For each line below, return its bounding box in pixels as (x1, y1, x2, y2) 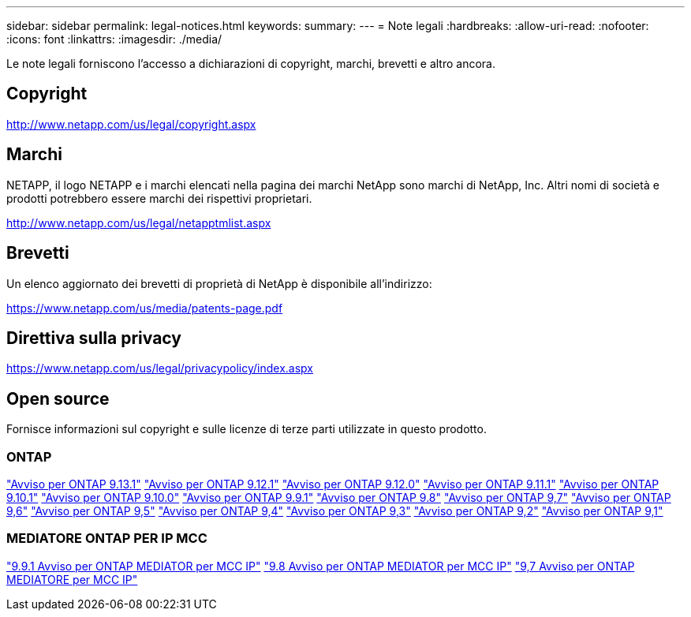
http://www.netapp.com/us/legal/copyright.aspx (6, 117, 256, 131)
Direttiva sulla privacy (6, 327, 181, 348)
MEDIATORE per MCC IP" (6, 572, 138, 586)
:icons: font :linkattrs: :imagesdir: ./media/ (6, 32, 222, 46)
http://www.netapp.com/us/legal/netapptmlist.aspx (6, 215, 271, 230)
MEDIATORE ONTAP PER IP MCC (6, 530, 207, 547)
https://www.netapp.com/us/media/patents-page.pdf (6, 301, 283, 315)
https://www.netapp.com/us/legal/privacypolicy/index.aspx (6, 361, 313, 376)
